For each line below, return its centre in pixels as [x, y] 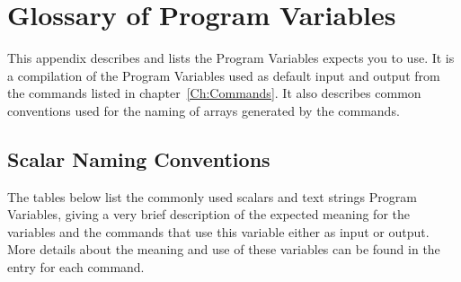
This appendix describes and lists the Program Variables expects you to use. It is [231, 58]
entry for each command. [76, 267]
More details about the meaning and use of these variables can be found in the [224, 249]
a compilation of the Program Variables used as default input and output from [224, 75]
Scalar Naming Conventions [139, 159]
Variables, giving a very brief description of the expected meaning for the [208, 214]
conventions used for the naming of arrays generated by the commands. [204, 110]
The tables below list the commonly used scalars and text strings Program [212, 196]
